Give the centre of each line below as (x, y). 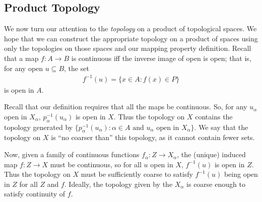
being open (241, 174)
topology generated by (39, 127)
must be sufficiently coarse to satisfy (137, 174)
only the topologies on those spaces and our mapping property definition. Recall (128, 48)
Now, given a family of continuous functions (72, 154)
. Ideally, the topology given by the (118, 184)
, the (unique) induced (211, 154)
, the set (77, 68)
